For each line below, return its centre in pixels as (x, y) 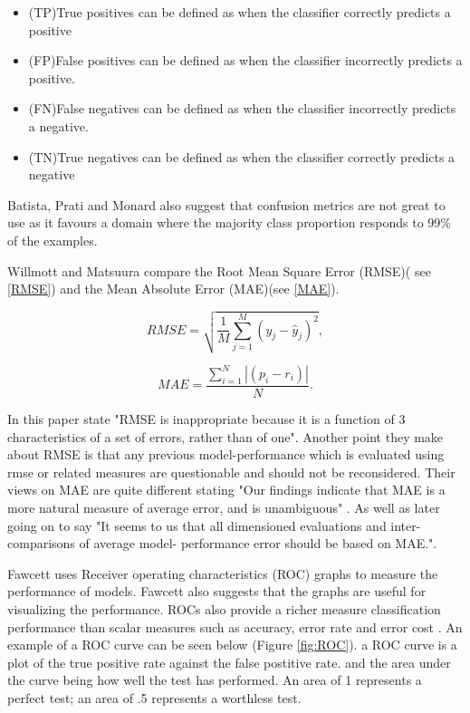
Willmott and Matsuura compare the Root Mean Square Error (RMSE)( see (219, 270)
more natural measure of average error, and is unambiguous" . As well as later (224, 508)
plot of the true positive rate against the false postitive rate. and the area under (229, 662)
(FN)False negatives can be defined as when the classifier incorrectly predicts (242, 108)
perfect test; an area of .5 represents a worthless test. (154, 697)
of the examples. (53, 240)
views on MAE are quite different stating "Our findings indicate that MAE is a (226, 490)
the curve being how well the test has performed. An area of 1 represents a (215, 680)
